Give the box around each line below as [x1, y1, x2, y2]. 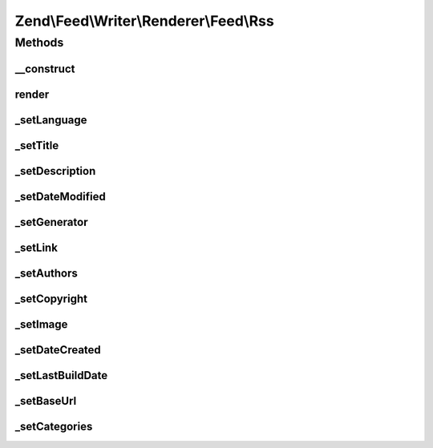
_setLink [14, 240, 58, 254]
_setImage [14, 317, 68, 331]
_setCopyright [14, 292, 88, 305]
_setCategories [14, 419, 93, 433]
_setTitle [14, 139, 59, 152]
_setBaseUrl [14, 394, 77, 408]
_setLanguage [14, 113, 87, 127]
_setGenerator [14, 215, 88, 228]
